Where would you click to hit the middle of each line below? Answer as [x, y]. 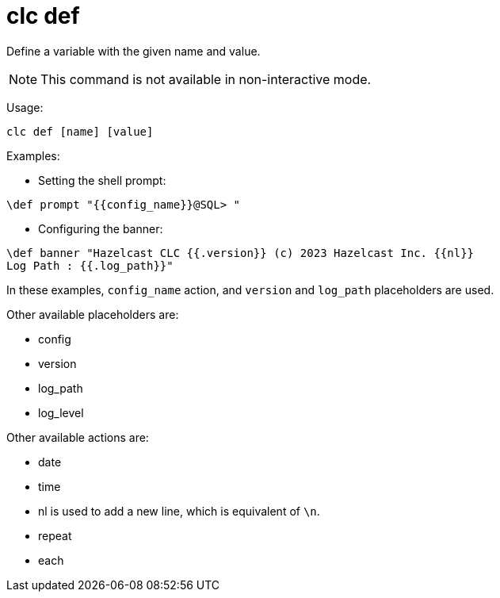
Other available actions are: [78, 437]
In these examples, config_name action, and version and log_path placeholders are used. [250, 289]
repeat [55, 535]
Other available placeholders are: [93, 314]
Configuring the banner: [101, 228]
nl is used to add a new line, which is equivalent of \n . [179, 511]
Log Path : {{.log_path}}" [90, 265]
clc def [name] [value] [80, 131]
